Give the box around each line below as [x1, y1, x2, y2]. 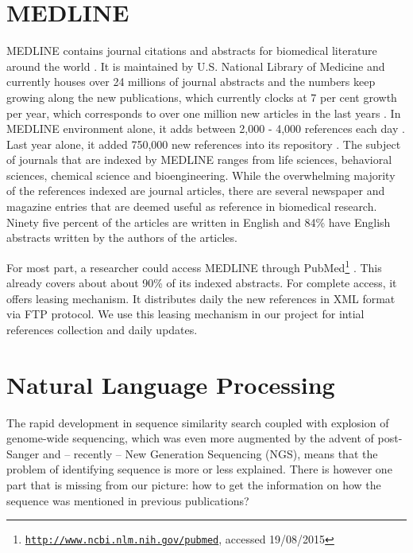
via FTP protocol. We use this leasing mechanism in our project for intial [6, 306, 365, 322]
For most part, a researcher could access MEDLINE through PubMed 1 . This [6, 256, 382, 275]
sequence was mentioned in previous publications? [6, 492, 249, 508]
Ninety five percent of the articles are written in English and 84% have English [6, 213, 391, 230]
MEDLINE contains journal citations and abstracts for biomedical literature [6, 42, 377, 59]
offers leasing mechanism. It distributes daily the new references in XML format [6, 290, 396, 306]
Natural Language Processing [6, 368, 335, 400]
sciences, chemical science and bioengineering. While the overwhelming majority [6, 166, 396, 183]
